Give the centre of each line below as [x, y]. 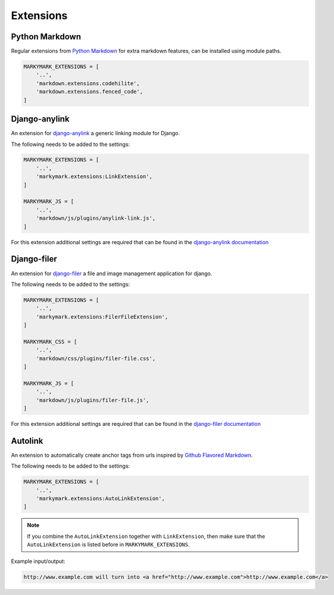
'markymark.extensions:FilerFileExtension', [102, 317]
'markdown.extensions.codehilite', [88, 83]
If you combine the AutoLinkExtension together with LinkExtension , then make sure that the [146, 536]
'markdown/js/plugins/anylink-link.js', [96, 218]
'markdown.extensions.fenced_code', [89, 92]
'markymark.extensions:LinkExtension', [94, 177]
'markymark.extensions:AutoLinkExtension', [100, 498]
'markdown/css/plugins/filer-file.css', [96, 358]
